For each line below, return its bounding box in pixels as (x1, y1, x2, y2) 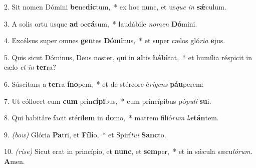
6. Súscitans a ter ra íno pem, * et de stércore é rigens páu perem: (4, 78, 204, 89)
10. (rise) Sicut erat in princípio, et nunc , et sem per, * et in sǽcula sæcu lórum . (4, 146, 252, 156)
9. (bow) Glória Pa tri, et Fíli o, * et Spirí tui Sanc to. (4, 129, 166, 139)
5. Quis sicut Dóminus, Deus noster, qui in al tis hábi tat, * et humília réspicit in (4, 52, 252, 62)
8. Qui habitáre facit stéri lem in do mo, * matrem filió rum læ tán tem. (4, 112, 219, 123)
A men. (4, 155, 25, 166)
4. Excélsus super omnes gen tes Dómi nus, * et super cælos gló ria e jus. (4, 35, 225, 46)
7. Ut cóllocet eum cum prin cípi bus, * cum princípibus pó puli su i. (4, 95, 211, 106)
